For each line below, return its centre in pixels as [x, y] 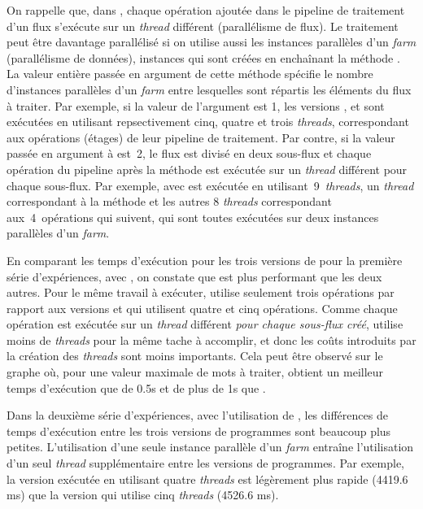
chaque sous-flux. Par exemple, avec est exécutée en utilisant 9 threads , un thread [210, 185]
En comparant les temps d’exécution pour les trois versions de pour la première [205, 260]
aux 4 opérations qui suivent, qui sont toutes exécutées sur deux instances [193, 217]
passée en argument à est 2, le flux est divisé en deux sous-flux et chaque [189, 153]
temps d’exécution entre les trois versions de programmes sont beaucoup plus [199, 431]
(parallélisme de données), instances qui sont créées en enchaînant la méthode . [203, 57]
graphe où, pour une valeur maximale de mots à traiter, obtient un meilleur [195, 372]
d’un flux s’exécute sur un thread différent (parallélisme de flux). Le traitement [203, 26]
